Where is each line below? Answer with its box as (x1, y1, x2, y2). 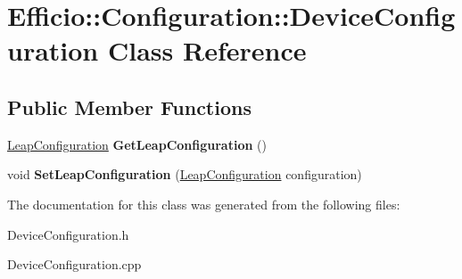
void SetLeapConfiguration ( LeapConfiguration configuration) (7, 165, 362, 184)
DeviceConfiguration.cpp (7, 255, 142, 274)
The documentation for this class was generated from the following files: (7, 194, 400, 213)
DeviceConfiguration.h (7, 225, 129, 243)
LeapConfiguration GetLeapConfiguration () (7, 135, 267, 153)
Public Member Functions (7, 93, 252, 120)
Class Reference (107, 32, 307, 69)
